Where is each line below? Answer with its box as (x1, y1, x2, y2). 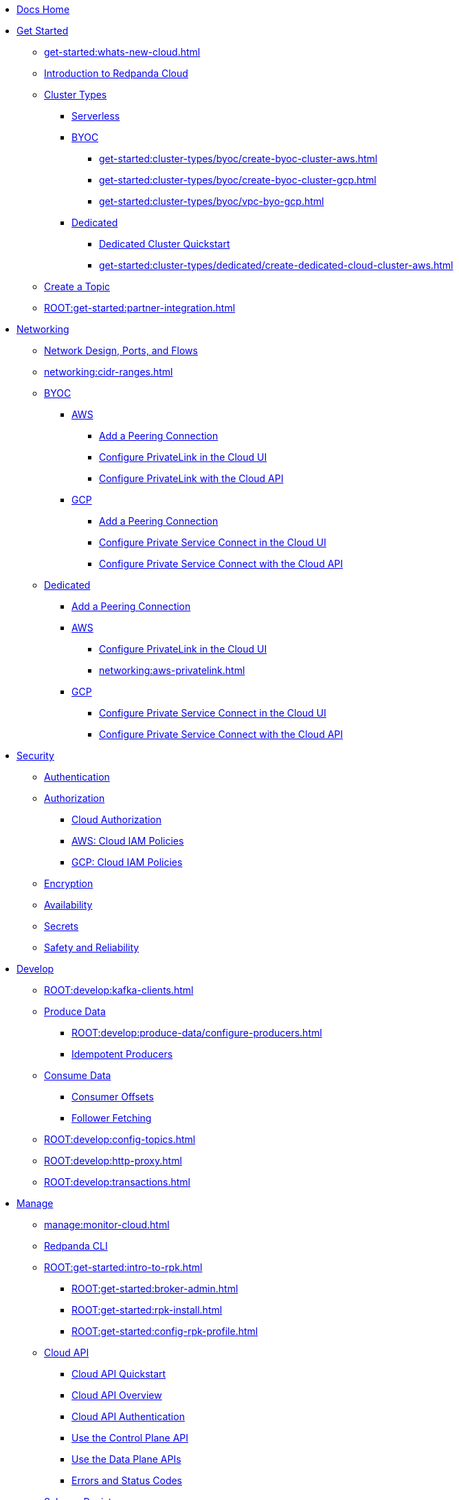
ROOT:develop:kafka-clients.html (44, 984, 194, 996)
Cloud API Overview (71, 1389, 162, 1401)
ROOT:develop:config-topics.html (44, 1133, 196, 1145)
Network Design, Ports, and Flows (44, 345, 198, 356)
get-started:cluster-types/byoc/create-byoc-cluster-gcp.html (99, 174, 377, 186)
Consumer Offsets (71, 1091, 154, 1102)
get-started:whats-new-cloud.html (44, 46, 201, 58)
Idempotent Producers (71, 1048, 173, 1060)
